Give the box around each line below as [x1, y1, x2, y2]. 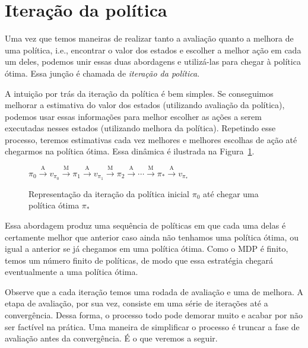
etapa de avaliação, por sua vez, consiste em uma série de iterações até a [5, 297, 268, 309]
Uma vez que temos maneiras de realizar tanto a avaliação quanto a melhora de [5, 32, 294, 45]
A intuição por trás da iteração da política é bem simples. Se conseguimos [5, 87, 274, 99]
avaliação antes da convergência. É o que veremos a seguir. [5, 332, 218, 344]
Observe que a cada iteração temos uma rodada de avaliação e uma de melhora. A [5, 285, 304, 298]
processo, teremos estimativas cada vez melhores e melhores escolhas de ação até [5, 133, 297, 145]
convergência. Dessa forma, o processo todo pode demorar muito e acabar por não [5, 309, 303, 321]
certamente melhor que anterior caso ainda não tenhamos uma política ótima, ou [5, 230, 299, 243]
